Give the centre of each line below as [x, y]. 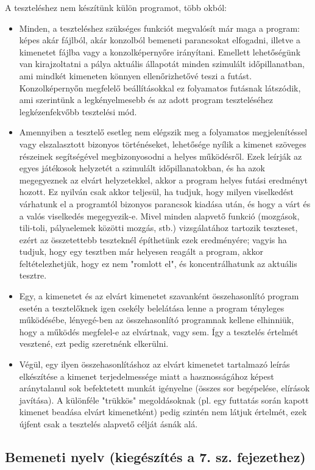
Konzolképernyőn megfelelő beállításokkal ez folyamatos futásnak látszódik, [160, 87]
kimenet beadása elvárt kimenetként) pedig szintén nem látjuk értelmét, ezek [163, 412]
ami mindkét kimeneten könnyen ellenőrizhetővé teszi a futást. [136, 75]
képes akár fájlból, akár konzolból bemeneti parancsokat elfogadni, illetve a [160, 40]
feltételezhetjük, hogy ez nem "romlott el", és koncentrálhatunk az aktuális [158, 263]
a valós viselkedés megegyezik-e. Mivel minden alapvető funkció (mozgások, [159, 215]
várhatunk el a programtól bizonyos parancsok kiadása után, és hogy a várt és [165, 203]
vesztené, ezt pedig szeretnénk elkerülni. [94, 344]
